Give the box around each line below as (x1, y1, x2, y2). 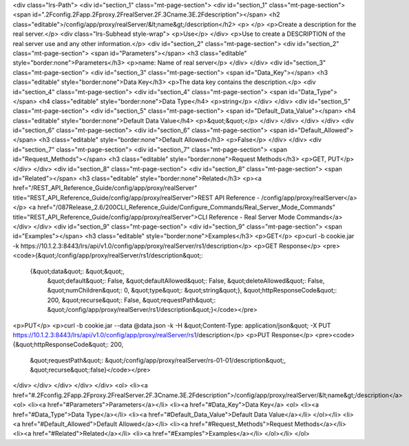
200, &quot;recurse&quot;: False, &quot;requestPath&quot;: (47, 296, 216, 304)
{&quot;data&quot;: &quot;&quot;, (30, 267, 125, 275)
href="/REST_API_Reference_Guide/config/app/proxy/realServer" (12, 184, 198, 192)
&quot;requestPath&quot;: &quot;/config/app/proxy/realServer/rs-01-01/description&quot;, (30, 356, 286, 364)
